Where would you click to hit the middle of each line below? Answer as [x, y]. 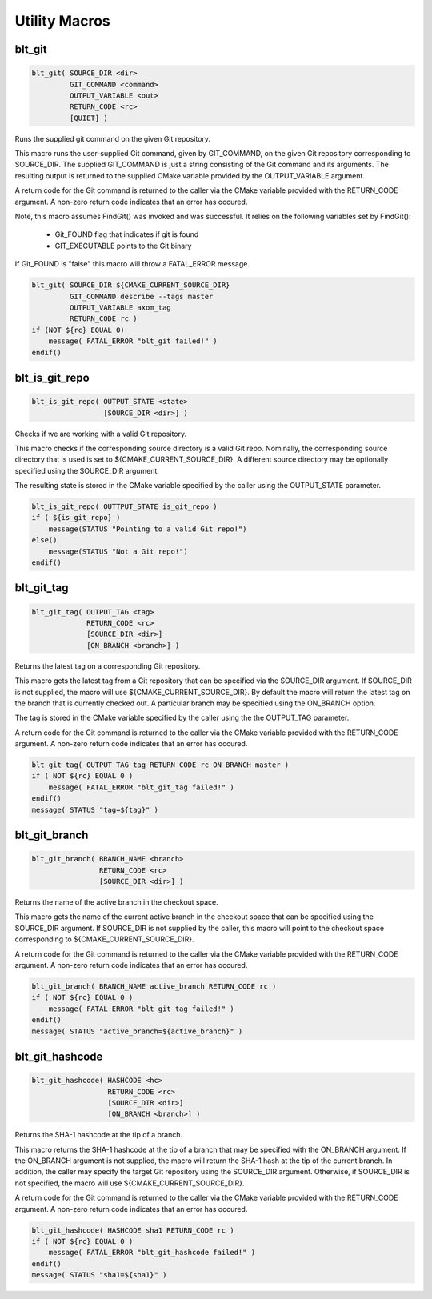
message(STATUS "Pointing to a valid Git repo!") [148, 529]
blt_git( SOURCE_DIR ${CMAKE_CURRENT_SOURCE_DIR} [131, 285]
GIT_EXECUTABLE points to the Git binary [123, 246]
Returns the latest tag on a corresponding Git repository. [108, 666]
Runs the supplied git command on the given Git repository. [113, 138]
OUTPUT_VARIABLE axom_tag [120, 307]
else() [44, 540]
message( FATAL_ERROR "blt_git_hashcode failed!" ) [152, 1253]
